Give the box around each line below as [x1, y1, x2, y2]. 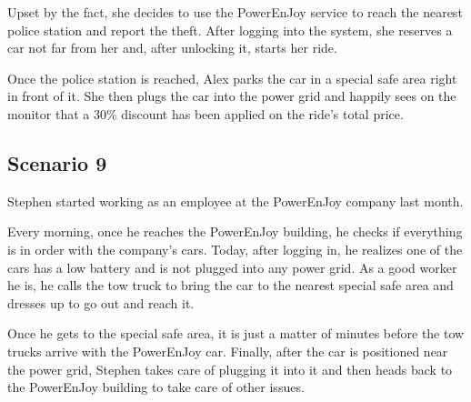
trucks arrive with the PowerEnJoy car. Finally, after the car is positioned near [7, 341, 448, 360]
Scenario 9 [7, 148, 107, 176]
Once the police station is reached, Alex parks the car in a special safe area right [7, 68, 457, 87]
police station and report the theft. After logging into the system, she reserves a [7, 20, 453, 39]
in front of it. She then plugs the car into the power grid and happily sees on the [7, 86, 456, 106]
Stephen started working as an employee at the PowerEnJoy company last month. [7, 191, 464, 210]
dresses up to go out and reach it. [7, 293, 195, 312]
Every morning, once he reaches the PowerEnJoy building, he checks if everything [7, 222, 463, 241]
